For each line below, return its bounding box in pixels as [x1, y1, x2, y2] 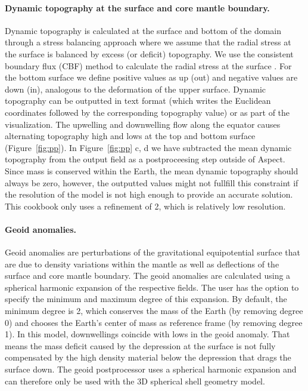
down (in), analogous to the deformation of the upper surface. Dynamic [5, 82, 266, 95]
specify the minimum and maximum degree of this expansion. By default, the [5, 293, 287, 305]
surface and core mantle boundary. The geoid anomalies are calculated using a [5, 269, 291, 282]
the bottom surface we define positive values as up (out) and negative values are [5, 71, 298, 84]
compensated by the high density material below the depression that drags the [5, 351, 291, 364]
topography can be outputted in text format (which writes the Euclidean [5, 94, 271, 107]
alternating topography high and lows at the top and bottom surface [5, 130, 256, 142]
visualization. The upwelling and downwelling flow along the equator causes [5, 118, 281, 130]
